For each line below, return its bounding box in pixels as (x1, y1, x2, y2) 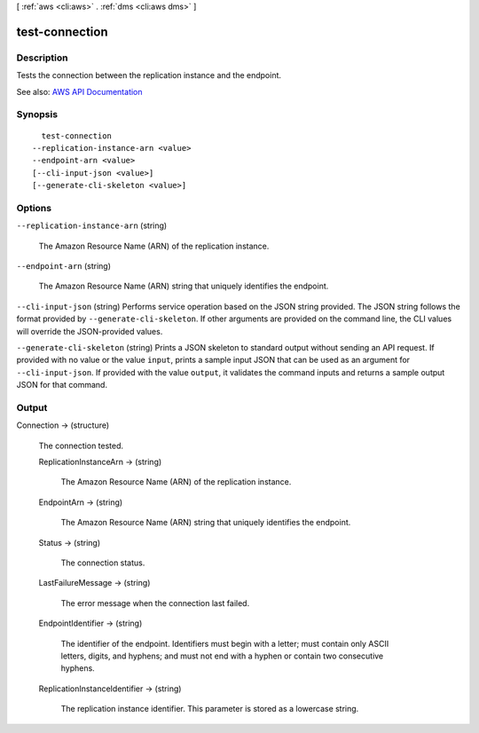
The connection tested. (38, 440, 124, 451)
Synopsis (16, 108, 58, 121)
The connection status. (60, 557, 145, 568)
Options (16, 201, 52, 214)
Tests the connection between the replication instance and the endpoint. (16, 70, 282, 81)
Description (16, 51, 68, 64)
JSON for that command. (16, 380, 108, 390)
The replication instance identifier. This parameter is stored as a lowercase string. (60, 704, 359, 714)
